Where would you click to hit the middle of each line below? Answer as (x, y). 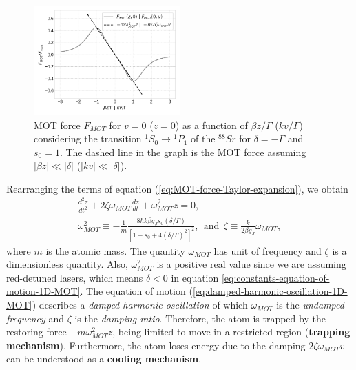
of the (203, 138)
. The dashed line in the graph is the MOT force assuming (183, 152)
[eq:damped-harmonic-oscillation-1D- (270, 291)
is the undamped (310, 305)
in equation (195, 277)
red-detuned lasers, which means (75, 277)
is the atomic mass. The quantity (115, 250)
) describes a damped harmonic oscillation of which (140, 305)
